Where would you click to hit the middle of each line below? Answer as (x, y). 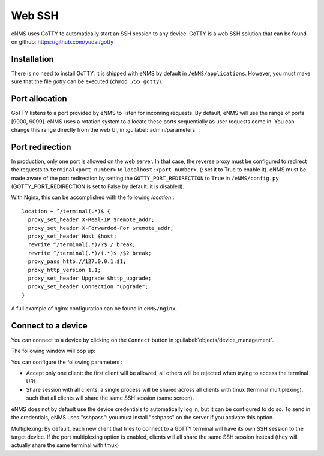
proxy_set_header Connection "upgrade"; (88, 287)
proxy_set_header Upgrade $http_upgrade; (90, 278)
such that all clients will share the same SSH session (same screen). (110, 398)
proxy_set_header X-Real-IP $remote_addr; (91, 220)
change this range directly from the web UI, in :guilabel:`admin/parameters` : (106, 129)
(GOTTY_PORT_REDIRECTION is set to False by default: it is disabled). (98, 186)
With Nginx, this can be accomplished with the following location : (93, 197)
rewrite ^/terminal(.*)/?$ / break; (82, 245)
